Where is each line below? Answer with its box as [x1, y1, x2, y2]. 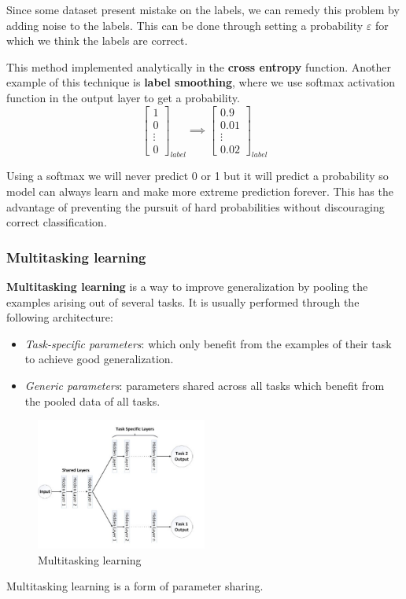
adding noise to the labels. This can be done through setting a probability [6, 17, 364, 33]
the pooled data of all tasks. [24, 392, 161, 409]
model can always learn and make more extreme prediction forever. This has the [6, 183, 393, 200]
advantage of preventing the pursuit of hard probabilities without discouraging [6, 198, 385, 215]
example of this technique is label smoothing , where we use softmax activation [6, 74, 396, 90]
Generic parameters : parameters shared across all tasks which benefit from [24, 377, 385, 394]
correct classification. [6, 214, 107, 230]
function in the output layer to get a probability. [6, 89, 240, 105]
